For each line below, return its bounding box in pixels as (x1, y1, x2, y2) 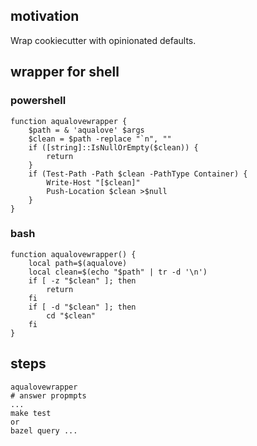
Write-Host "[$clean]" (46, 177, 141, 188)
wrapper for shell (10, 64, 120, 81)
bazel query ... (10, 425, 78, 436)
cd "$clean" (46, 310, 97, 321)
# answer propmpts (10, 390, 87, 401)
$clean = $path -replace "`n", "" (28, 134, 172, 144)
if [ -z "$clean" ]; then (28, 275, 137, 286)
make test (10, 408, 52, 418)
